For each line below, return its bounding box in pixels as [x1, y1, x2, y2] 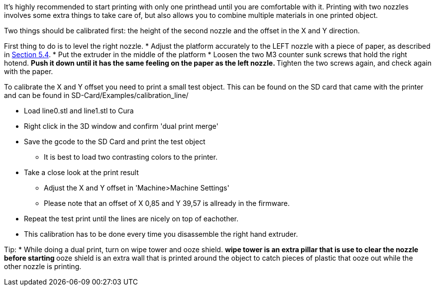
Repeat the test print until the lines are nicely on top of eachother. [24, 214, 239, 223]
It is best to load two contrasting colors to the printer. [44, 153, 217, 161]
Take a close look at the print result [24, 168, 139, 177]
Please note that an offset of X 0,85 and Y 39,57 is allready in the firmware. [44, 199, 290, 207]
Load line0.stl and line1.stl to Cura [24, 106, 134, 115]
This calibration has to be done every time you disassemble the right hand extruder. [24, 230, 298, 238]
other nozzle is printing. [4, 262, 82, 271]
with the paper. [4, 67, 53, 76]
